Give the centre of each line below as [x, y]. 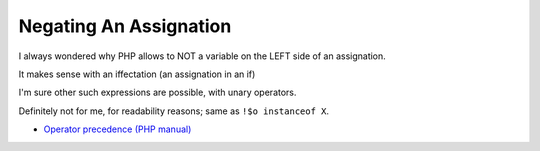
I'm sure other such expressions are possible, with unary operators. [157, 92]
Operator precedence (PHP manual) [117, 129]
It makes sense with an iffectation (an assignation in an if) [137, 74]
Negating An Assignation [125, 26]
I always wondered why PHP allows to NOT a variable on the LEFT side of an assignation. [202, 56]
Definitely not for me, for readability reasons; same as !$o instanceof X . [174, 111]
